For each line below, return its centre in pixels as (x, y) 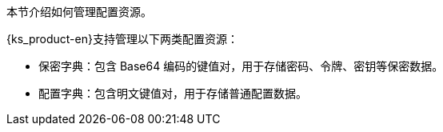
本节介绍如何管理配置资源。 (79, 12)
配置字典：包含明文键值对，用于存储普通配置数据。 (173, 93)
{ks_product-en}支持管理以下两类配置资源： (122, 39)
